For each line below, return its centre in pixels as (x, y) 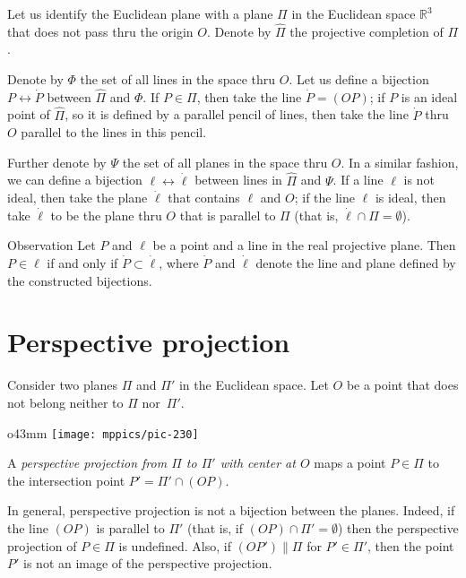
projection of (42, 545)
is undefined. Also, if (175, 545)
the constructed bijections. (80, 280)
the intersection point (66, 480)
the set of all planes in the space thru (225, 162)
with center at (258, 463)
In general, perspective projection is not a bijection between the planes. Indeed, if (231, 510)
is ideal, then (410, 198)
